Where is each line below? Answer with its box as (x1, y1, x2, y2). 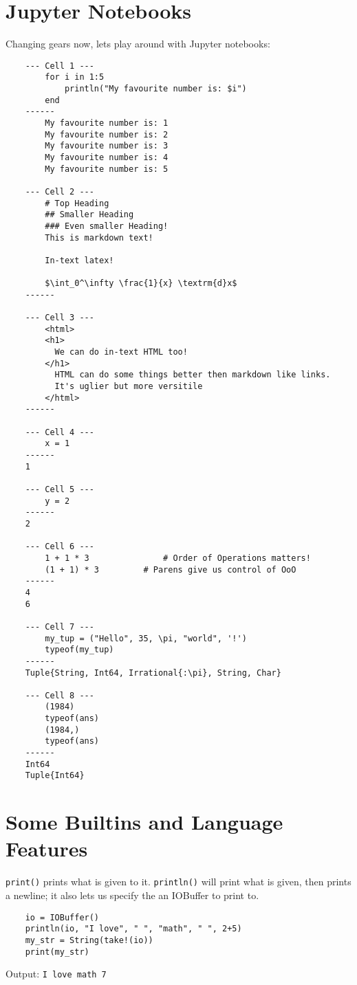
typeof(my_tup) (45, 645, 114, 655)
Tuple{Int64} (25, 771, 85, 781)
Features (6, 834, 88, 863)
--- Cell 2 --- (25, 186, 94, 197)
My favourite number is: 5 (45, 164, 169, 174)
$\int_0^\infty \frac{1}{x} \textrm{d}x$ (45, 278, 237, 289)
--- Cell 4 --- (25, 427, 94, 437)
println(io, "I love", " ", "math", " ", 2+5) (25, 924, 242, 934)
